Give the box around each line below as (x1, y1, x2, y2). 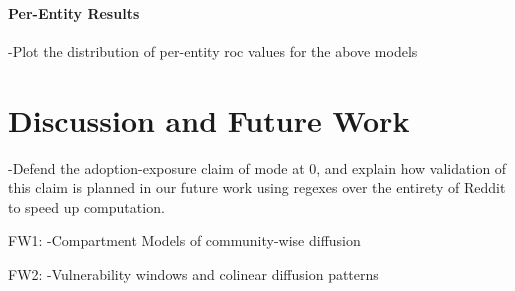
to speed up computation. (8, 196, 165, 217)
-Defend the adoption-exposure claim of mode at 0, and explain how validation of (8, 157, 507, 178)
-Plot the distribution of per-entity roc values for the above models (8, 40, 418, 61)
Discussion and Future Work (8, 99, 410, 140)
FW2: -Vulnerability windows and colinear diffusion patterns (8, 263, 379, 284)
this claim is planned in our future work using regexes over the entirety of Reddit (8, 177, 506, 198)
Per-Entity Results (8, 2, 140, 23)
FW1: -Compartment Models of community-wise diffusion (8, 230, 361, 251)
